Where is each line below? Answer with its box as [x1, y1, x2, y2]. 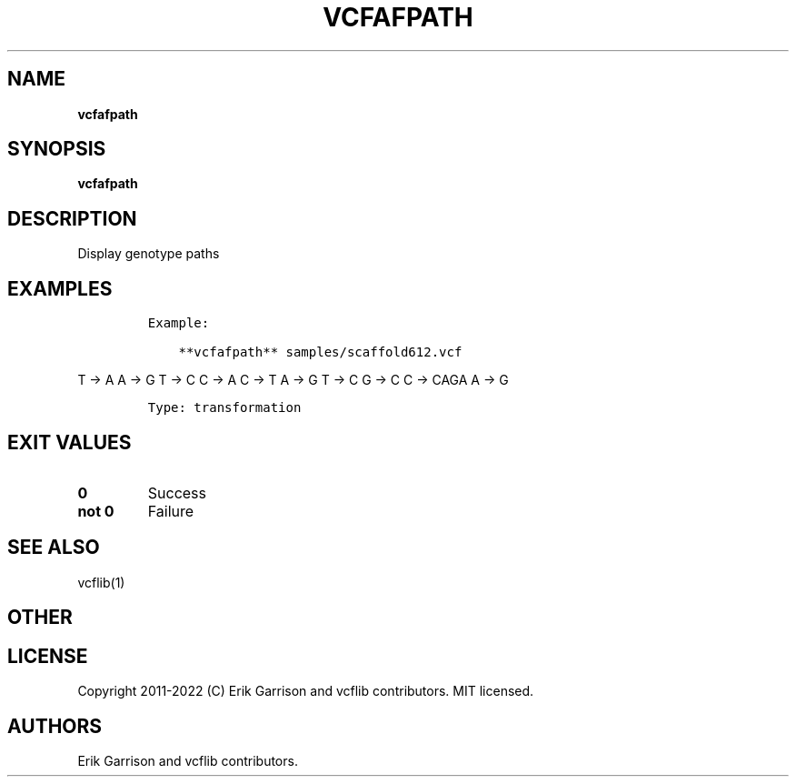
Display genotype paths [77, 246, 220, 262]
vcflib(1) [77, 574, 125, 590]
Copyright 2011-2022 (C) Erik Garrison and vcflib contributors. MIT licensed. [77, 683, 534, 699]
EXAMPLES [7, 276, 113, 300]
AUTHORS [7, 714, 103, 738]
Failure [147, 501, 194, 520]
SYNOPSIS [7, 137, 106, 161]
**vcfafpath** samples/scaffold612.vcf [178, 345, 463, 360]
